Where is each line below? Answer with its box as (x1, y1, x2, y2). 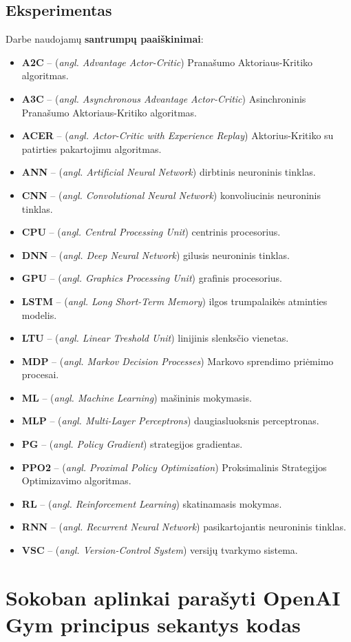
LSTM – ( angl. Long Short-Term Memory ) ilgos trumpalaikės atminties (21, 293, 328, 308)
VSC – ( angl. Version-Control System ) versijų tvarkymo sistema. (21, 543, 298, 557)
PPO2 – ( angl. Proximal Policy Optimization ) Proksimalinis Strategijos (21, 459, 327, 474)
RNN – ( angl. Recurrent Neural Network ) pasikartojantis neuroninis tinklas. (21, 519, 346, 534)
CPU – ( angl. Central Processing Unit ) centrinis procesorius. (21, 225, 281, 239)
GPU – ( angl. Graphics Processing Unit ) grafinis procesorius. (21, 271, 282, 285)
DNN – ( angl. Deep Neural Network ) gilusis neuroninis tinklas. (21, 247, 290, 262)
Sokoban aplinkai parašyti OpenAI (6, 583, 341, 611)
